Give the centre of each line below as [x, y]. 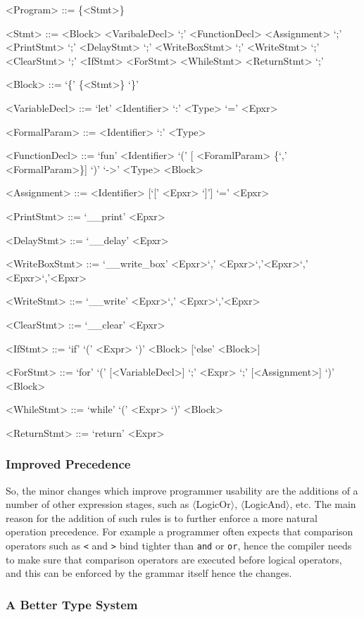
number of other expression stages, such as [98, 504]
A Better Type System [72, 604]
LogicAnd [265, 504]
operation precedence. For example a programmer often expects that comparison [180, 532]
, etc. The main [323, 504]
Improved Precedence [68, 464]
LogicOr [213, 504]
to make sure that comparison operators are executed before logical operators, [174, 559]
